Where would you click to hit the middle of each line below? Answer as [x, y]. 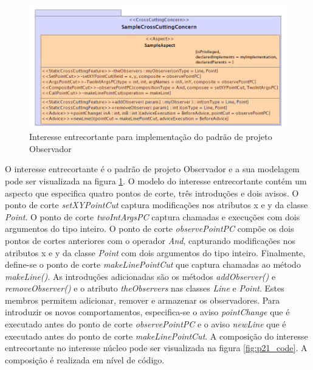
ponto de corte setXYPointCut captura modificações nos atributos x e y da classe [156, 205]
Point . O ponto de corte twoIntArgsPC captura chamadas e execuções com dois [153, 216]
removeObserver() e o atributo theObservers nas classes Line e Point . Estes [145, 288]
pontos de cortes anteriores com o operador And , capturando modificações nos [150, 240]
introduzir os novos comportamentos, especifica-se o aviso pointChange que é [147, 312]
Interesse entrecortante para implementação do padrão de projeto [151, 137]
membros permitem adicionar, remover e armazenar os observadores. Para [143, 300]
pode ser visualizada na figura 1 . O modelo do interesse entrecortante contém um [156, 180]
